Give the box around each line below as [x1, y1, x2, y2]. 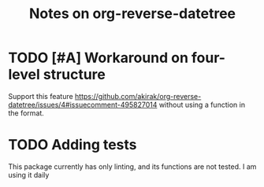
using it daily [8, 170, 50, 179]
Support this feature [8, 91, 73, 101]
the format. [8, 108, 45, 118]
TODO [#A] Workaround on [8, 49, 189, 67]
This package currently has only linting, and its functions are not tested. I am [8, 162, 257, 171]
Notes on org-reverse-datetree [28, 5, 236, 23]
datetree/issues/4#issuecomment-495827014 [8, 100, 158, 109]
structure [43, 66, 106, 83]
